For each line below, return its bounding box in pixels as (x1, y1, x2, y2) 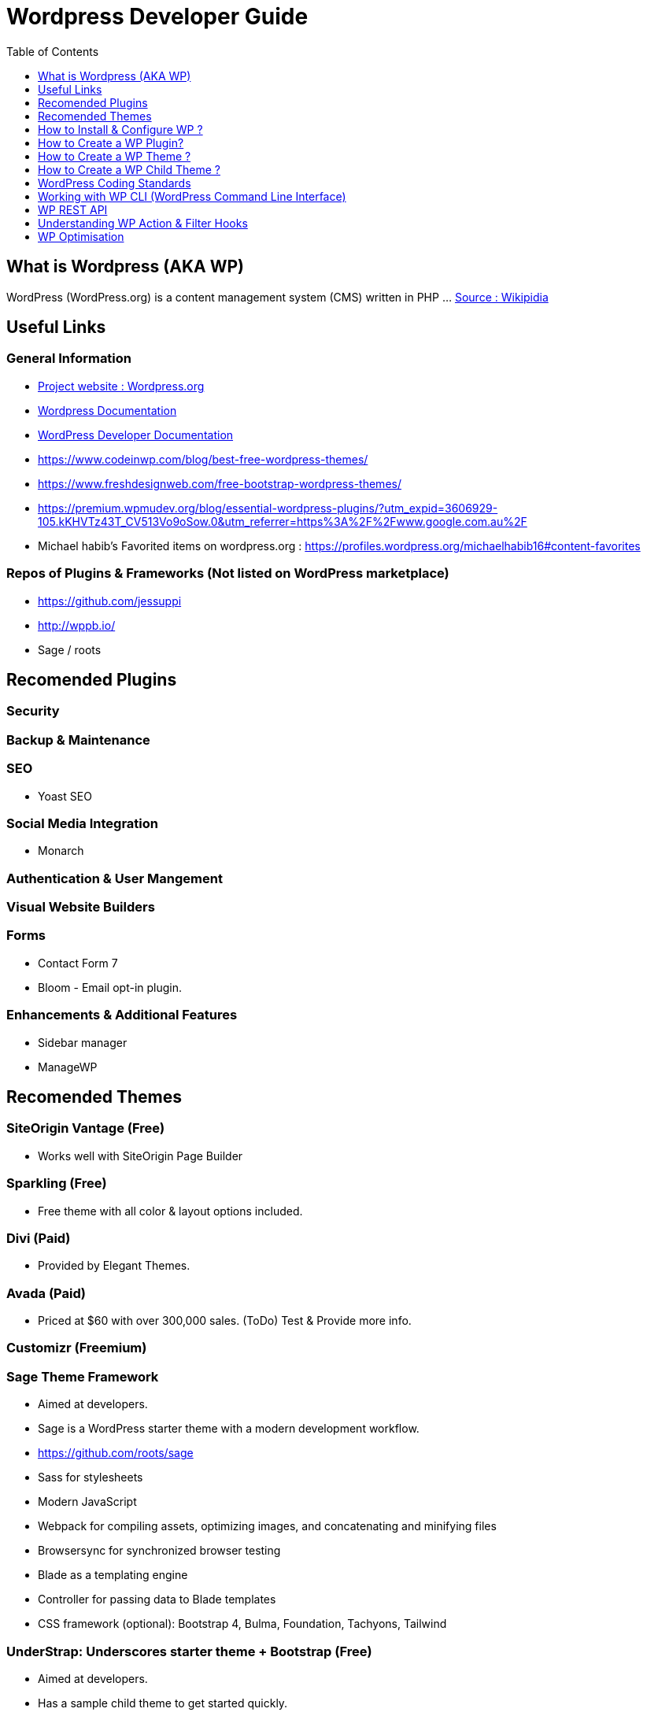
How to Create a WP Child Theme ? (38, 162, 220, 176)
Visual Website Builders (6, 899, 155, 915)
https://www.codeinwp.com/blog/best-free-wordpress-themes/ (38, 452, 368, 466)
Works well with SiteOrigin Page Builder (38, 1148, 243, 1163)
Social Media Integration (6, 815, 158, 831)
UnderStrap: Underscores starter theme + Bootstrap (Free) (6, 1643, 372, 1659)
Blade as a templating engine (38, 1568, 188, 1582)
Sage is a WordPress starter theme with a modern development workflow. (38, 1422, 420, 1436)
